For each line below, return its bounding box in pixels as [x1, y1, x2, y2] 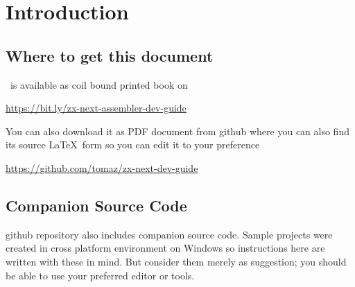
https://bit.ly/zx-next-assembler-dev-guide [6, 101, 187, 115]
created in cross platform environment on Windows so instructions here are [6, 241, 325, 255]
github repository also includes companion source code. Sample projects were [6, 227, 333, 241]
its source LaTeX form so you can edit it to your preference [6, 137, 260, 152]
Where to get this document [6, 44, 214, 66]
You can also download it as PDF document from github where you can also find [6, 123, 349, 138]
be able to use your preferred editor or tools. [6, 268, 195, 282]
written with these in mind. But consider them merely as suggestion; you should [6, 254, 347, 268]
